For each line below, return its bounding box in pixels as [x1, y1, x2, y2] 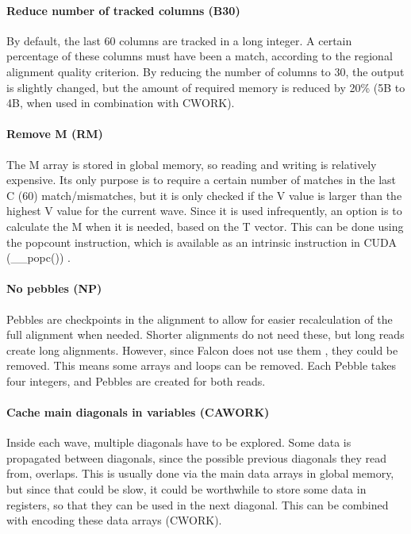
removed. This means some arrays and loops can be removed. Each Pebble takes [6, 357, 396, 374]
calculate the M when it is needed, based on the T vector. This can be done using [6, 217, 404, 234]
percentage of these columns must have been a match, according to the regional [6, 48, 393, 64]
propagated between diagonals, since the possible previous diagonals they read [6, 449, 386, 466]
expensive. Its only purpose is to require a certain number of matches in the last [6, 171, 397, 188]
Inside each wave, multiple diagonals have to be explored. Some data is [6, 434, 351, 451]
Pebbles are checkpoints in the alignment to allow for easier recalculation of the [6, 310, 393, 327]
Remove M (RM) [6, 125, 103, 142]
